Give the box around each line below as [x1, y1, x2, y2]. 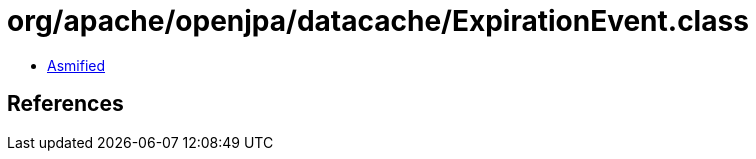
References [7, 91, 124, 117]
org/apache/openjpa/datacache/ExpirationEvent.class [7, 4, 749, 38]
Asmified [47, 56, 106, 74]
